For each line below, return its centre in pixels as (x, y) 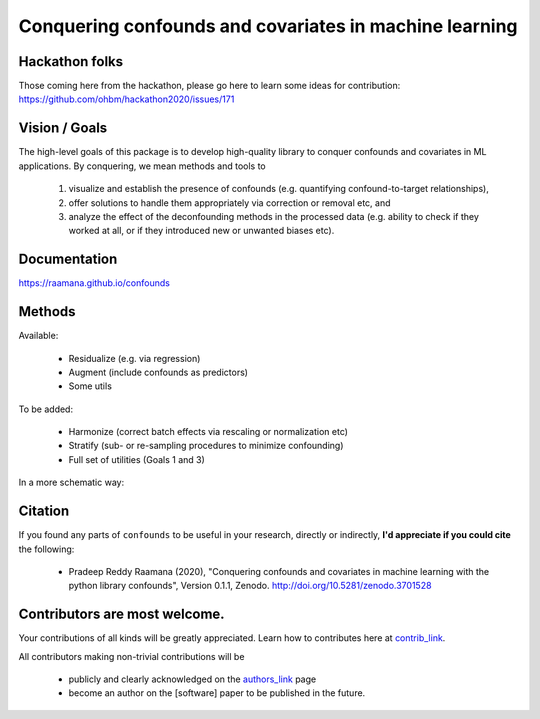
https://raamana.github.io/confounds (94, 283)
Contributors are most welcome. (121, 614)
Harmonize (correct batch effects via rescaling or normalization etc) (208, 432)
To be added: (46, 409)
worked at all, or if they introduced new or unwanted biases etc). (201, 231)
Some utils (90, 386)
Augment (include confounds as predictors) (158, 372)
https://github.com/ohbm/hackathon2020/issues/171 (126, 99)
